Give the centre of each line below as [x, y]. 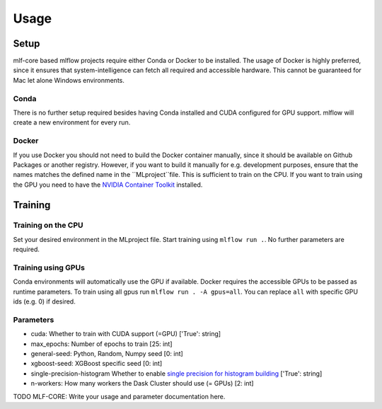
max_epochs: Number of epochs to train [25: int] [102, 344]
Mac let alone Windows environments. [69, 80]
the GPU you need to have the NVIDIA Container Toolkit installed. [108, 185]
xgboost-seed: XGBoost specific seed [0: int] [97, 364]
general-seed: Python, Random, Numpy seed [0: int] [107, 354]
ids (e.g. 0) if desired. [44, 301]
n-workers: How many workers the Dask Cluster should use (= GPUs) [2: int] [142, 384]
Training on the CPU [48, 225]
